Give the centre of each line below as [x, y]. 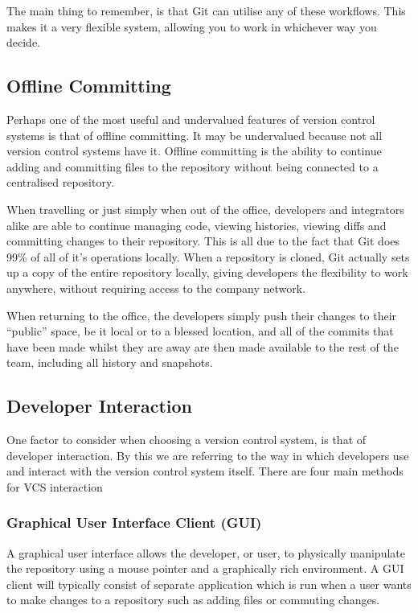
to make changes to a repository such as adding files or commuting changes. [193, 600]
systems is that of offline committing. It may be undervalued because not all [195, 135]
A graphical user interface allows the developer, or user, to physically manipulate [206, 552]
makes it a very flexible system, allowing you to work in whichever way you [192, 26]
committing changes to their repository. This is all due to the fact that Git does [203, 241]
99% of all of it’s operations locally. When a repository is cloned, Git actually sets [208, 256]
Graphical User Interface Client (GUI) [134, 522]
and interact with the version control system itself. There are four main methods [205, 471]
